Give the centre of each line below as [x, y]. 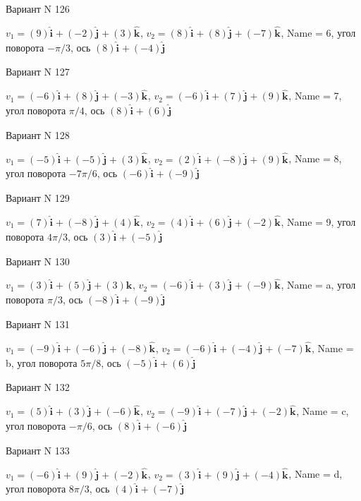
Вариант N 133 [38, 450]
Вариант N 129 [38, 198]
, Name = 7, [315, 96]
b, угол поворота [42, 362]
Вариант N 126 [38, 8]
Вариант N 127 [38, 72]
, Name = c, [323, 411]
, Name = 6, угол [318, 32]
